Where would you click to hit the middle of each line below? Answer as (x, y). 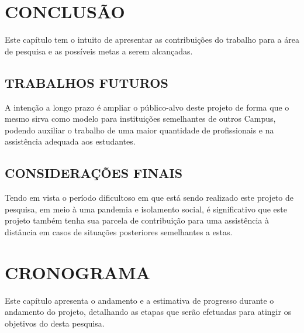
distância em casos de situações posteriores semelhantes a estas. (119, 231)
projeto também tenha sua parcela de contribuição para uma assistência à (137, 220)
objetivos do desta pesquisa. (55, 323)
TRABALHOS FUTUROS (87, 82)
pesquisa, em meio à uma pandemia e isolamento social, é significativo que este (146, 209)
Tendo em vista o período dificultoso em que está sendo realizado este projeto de (149, 198)
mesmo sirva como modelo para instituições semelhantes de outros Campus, (140, 119)
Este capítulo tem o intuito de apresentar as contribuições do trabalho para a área (152, 40)
